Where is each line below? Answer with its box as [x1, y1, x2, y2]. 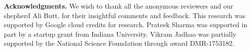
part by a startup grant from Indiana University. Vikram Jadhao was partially [4, 29, 236, 39]
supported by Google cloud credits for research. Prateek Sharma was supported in [4, 20, 248, 30]
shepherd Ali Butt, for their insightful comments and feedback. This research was [4, 10, 246, 20]
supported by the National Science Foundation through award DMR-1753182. [4, 38, 235, 48]
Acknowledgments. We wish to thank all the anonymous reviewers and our [4, 1, 234, 10]
